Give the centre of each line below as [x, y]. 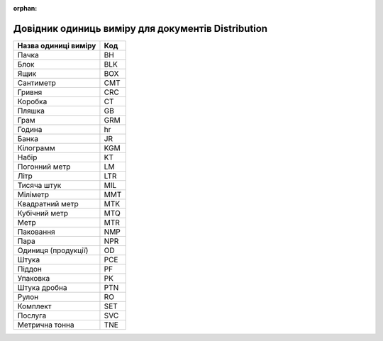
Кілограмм [37, 147]
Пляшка [31, 111]
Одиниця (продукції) [53, 250]
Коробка [32, 101]
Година [30, 129]
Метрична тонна [46, 325]
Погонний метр [44, 167]
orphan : [25, 8]
